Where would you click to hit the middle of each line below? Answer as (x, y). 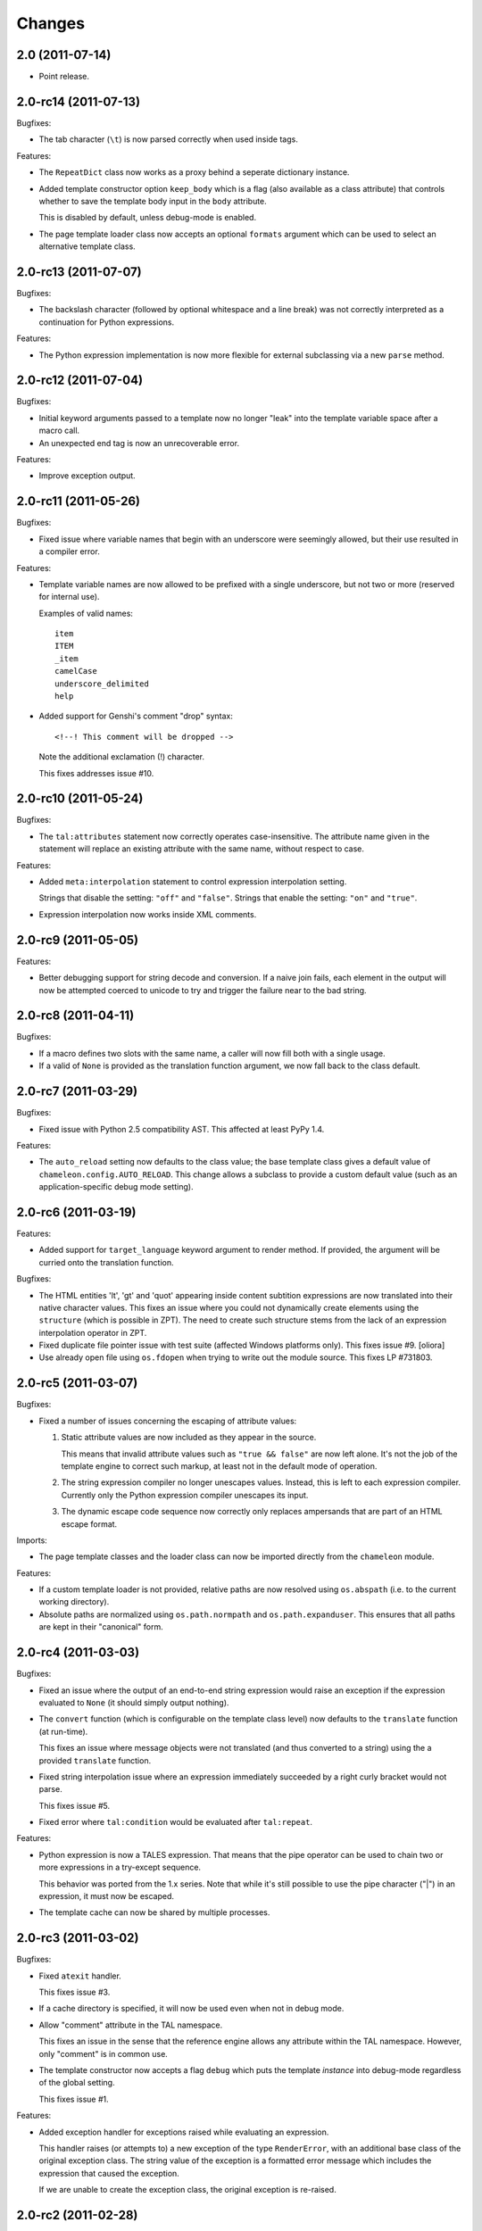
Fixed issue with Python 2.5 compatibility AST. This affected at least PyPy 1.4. (182, 1129)
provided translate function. (95, 1760)
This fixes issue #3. (75, 1992)
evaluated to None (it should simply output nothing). (134, 1702)
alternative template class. (87, 246)
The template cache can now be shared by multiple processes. (154, 1912)
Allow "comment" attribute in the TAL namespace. (131, 2025)
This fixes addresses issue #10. (96, 773)
